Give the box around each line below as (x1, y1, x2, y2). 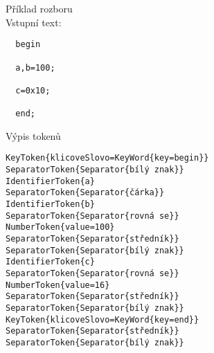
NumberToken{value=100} (6, 222, 115, 233)
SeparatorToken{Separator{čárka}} (6, 188, 165, 198)
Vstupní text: (6, 15, 62, 29)
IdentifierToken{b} (6, 199, 95, 209)
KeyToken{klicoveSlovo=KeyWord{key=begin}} (6, 153, 209, 163)
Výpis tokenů (6, 128, 61, 143)
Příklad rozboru (6, 1, 73, 15)
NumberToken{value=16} (6, 280, 110, 290)
